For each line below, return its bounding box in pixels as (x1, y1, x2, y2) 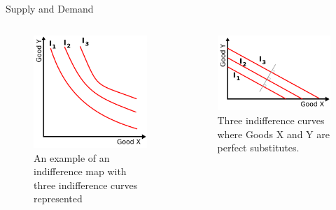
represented (34, 191, 83, 206)
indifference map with (34, 164, 127, 179)
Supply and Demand (6, 1, 94, 15)
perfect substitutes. (217, 140, 300, 155)
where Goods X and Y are (217, 126, 330, 141)
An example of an (34, 150, 110, 165)
